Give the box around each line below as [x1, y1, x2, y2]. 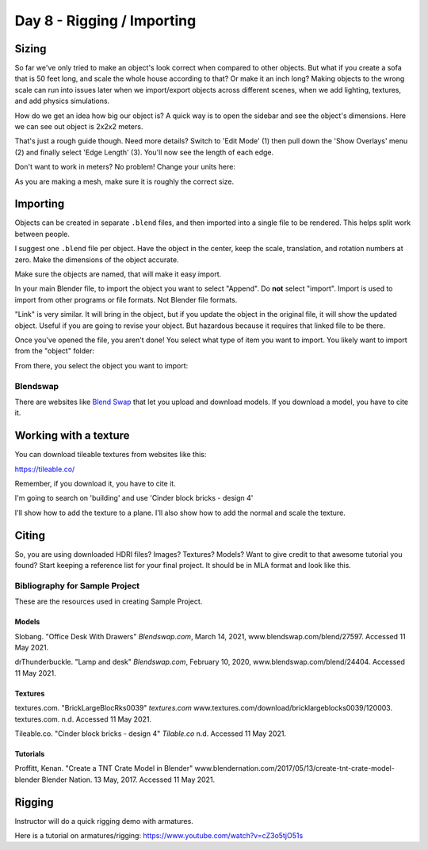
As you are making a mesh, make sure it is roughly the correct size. [14, 177, 234, 186]
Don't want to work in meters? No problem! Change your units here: [14, 162, 235, 172]
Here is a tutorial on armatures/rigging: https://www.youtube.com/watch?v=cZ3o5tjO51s [14, 831, 304, 840]
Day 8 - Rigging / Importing [14, 12, 197, 29]
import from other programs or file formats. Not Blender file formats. [14, 295, 238, 304]
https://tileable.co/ [14, 464, 75, 474]
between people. [14, 229, 71, 238]
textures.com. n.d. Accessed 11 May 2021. [14, 714, 152, 724]
